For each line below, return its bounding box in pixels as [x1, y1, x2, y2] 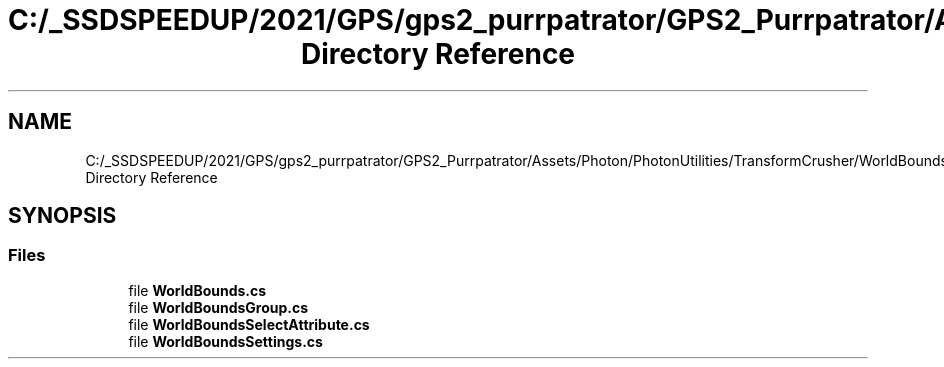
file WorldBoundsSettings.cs [128, 332, 323, 350]
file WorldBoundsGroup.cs [128, 298, 309, 316]
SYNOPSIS [8, 203, 117, 229]
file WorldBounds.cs [128, 281, 267, 299]
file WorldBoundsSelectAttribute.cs [128, 315, 370, 333]
